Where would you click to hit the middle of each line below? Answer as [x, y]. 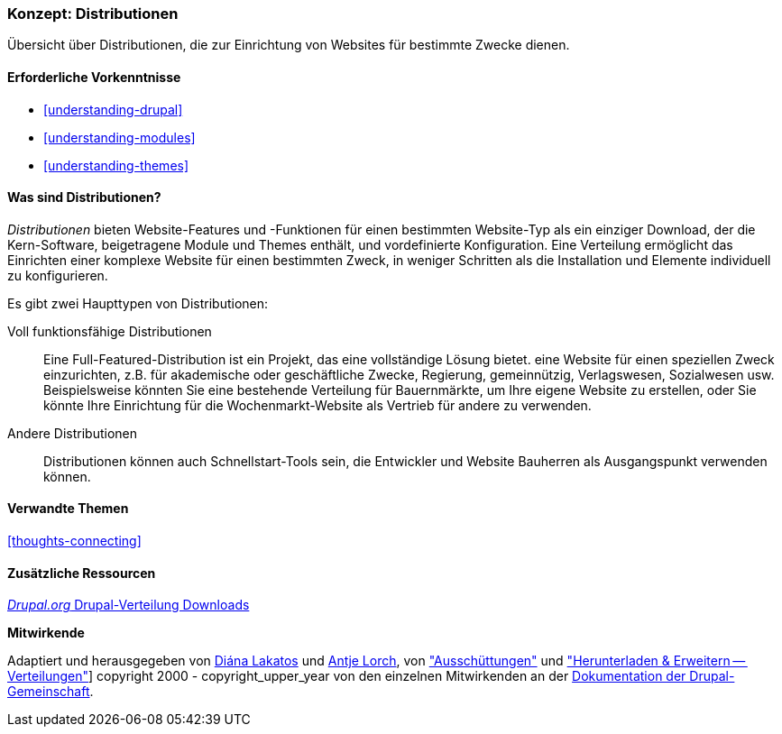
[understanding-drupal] [113, 109]
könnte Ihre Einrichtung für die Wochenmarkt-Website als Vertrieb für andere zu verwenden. [317, 405]
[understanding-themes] [116, 165]
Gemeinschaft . [51, 692]
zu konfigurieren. [58, 275]
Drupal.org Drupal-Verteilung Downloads [129, 605]
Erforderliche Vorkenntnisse [94, 77]
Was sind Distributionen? [84, 197]
